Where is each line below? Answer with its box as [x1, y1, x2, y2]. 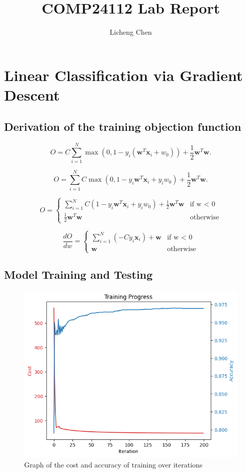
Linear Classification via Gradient [4, 64, 243, 85]
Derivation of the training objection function [4, 119, 241, 134]
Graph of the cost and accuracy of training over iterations [24, 459, 203, 469]
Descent [4, 84, 60, 105]
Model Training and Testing [4, 267, 153, 282]
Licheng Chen [110, 27, 152, 37]
